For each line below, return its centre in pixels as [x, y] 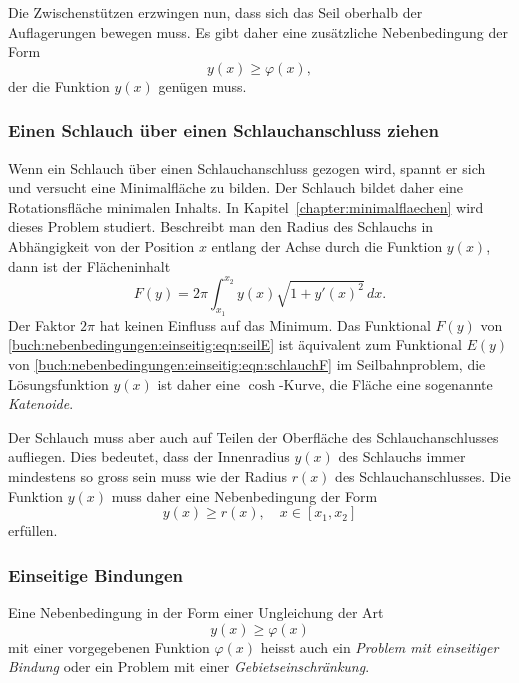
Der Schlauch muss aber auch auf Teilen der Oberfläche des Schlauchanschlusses [253, 436]
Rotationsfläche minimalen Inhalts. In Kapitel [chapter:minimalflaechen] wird [246, 206]
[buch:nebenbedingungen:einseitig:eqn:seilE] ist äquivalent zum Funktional [235, 344]
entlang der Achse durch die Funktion [327, 245]
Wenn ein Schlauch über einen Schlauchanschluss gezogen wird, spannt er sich [247, 167]
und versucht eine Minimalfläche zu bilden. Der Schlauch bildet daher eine [236, 187]
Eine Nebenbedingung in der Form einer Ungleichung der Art [196, 612]
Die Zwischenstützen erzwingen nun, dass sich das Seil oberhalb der [215, 12]
